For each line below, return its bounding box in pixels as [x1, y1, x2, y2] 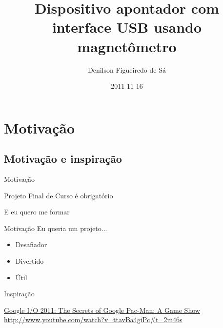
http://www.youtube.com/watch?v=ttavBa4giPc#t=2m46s [4, 314, 182, 325]
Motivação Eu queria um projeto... [4, 223, 107, 233]
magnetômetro [77, 36, 177, 56]
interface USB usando [52, 17, 202, 37]
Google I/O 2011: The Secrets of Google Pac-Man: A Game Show [4, 305, 200, 315]
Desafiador [15, 239, 47, 250]
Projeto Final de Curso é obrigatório [4, 190, 113, 200]
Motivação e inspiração [4, 151, 122, 166]
